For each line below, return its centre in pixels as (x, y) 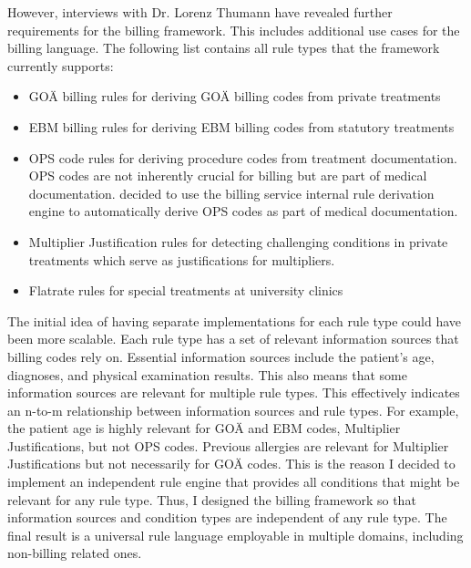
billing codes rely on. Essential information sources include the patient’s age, (221, 356)
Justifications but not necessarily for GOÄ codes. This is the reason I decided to (231, 464)
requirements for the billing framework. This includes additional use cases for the (234, 30)
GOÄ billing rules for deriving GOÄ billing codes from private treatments (235, 96)
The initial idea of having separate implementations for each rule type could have (235, 320)
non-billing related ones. (75, 553)
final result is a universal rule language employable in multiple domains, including (235, 535)
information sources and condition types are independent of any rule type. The (227, 517)
